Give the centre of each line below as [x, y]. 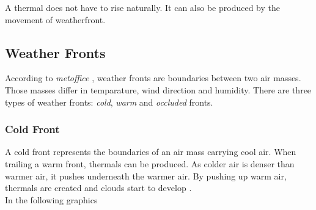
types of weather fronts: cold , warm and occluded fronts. [109, 102]
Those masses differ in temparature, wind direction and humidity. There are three [158, 89]
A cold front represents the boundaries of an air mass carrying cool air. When [151, 152]
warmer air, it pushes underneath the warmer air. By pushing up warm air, [146, 176]
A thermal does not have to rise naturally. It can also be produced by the [142, 7]
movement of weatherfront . [55, 19]
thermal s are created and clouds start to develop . [98, 188]
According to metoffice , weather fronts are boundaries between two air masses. [153, 78]
